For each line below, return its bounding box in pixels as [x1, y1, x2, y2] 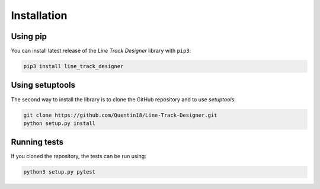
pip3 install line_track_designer [23, 63, 124, 70]
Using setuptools [11, 80, 76, 90]
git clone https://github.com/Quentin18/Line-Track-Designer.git [23, 111, 217, 118]
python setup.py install [23, 120, 96, 127]
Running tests [11, 137, 64, 148]
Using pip [11, 31, 47, 41]
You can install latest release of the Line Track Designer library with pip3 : [11, 47, 191, 55]
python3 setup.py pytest [23, 169, 96, 175]
